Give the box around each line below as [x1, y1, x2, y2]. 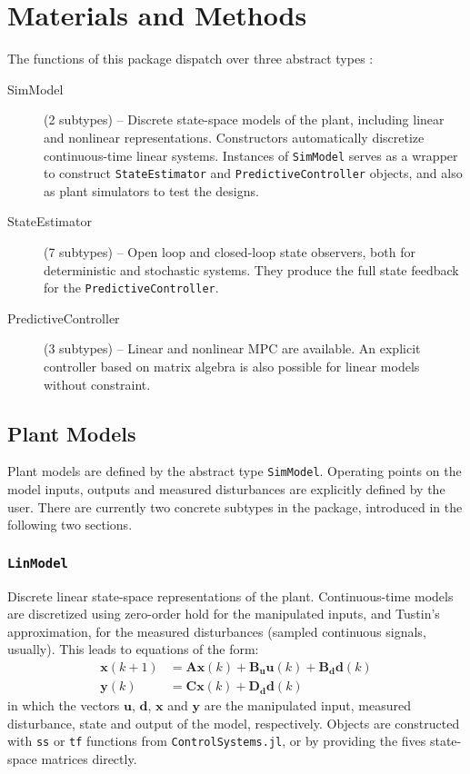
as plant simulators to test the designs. [44, 181, 259, 200]
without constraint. [44, 374, 151, 393]
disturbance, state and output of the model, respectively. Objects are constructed [7, 713, 460, 732]
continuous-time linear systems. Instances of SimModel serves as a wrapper [44, 145, 458, 164]
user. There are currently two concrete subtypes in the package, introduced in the [7, 497, 463, 516]
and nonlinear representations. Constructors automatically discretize [44, 127, 425, 146]
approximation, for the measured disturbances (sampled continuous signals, [7, 621, 426, 640]
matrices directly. [41, 749, 137, 768]
